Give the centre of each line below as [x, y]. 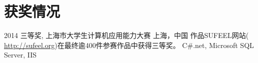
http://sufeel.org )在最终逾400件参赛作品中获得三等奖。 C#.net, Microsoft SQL [129, 45]
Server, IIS [20, 55]
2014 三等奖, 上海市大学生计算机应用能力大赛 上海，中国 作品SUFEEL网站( [126, 35]
